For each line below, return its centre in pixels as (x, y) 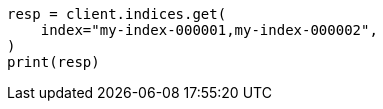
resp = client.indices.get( (117, 14)
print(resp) (53, 62)
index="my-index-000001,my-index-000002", (209, 30)
